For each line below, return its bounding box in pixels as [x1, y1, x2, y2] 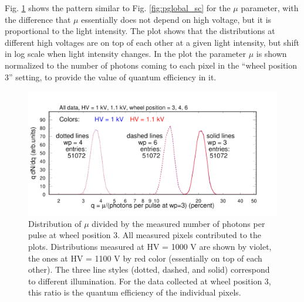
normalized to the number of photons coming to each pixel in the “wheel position [5, 59, 298, 71]
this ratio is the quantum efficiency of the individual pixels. [28, 286, 241, 298]
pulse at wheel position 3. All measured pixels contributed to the [28, 229, 262, 241]
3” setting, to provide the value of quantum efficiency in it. [5, 70, 217, 83]
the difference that [5, 13, 71, 25]
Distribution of [28, 217, 82, 229]
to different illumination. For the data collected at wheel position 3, [28, 274, 271, 287]
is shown [256, 47, 287, 60]
